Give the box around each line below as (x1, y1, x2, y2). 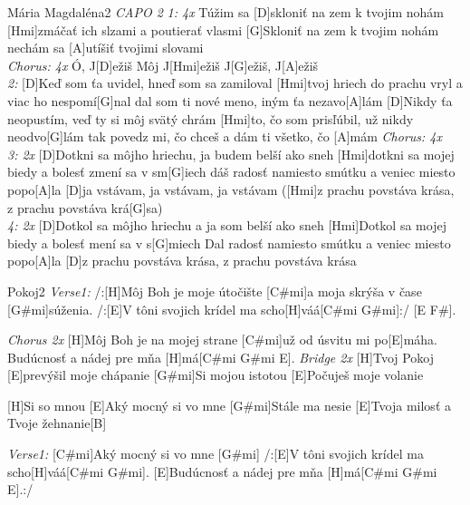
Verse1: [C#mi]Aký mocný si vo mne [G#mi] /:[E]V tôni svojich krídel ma (7, 444, 424, 463)
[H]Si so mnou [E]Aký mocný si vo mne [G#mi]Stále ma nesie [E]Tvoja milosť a (7, 395, 451, 414)
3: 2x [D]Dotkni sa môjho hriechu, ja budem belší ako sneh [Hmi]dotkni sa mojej (7, 144, 455, 163)
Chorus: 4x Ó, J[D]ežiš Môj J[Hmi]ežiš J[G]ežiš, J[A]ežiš (7, 55, 319, 74)
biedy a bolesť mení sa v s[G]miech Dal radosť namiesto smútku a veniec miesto (7, 233, 451, 252)
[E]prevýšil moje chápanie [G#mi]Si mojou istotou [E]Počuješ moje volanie (7, 365, 424, 384)
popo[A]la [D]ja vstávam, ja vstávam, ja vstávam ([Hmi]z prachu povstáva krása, (7, 180, 455, 199)
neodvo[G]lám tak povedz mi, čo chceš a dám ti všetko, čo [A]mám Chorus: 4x (7, 127, 443, 146)
